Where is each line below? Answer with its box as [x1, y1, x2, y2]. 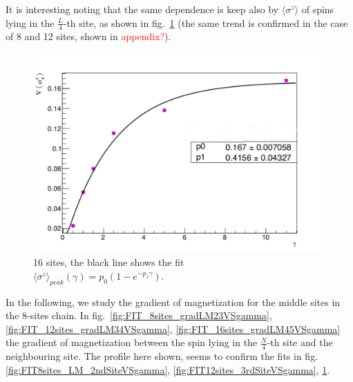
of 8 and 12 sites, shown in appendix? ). [6, 29, 171, 44]
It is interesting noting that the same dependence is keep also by [6, 2, 279, 16]
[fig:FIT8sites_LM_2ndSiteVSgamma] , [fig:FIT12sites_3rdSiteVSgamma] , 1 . [6, 362, 330, 376]
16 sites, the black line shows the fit [33, 255, 184, 269]
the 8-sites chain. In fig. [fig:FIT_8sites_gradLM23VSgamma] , [6, 308, 272, 323]
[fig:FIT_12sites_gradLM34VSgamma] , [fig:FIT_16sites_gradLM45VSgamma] [6, 321, 341, 336]
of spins [301, 2, 334, 16]
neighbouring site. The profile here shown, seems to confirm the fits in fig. [6, 349, 318, 363]
